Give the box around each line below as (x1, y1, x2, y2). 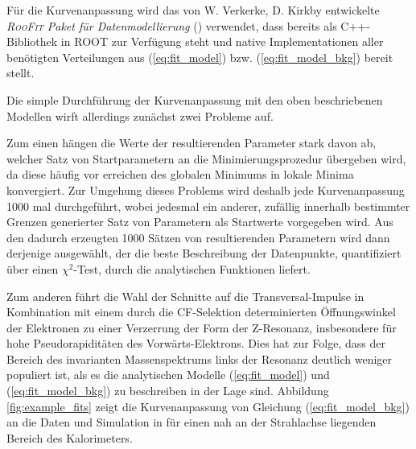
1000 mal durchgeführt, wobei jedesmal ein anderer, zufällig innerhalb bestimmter (6, 197, 410, 214)
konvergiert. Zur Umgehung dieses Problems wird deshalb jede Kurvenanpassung (6, 181, 405, 198)
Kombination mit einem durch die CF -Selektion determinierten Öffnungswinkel (6, 303, 396, 320)
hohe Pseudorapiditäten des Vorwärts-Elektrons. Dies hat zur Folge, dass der (6, 335, 385, 352)
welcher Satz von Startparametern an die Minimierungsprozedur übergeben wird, (6, 150, 406, 167)
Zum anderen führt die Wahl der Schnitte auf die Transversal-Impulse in (6, 287, 365, 304)
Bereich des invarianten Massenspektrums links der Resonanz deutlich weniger (6, 350, 393, 367)
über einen (6, 260, 59, 277)
